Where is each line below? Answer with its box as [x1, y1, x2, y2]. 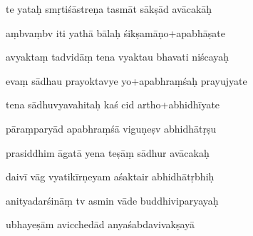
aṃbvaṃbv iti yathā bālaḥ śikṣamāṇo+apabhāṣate [6, 25, 225, 40]
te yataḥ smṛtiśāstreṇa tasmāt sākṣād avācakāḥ [6, 1, 212, 16]
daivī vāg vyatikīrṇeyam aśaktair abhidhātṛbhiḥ [6, 169, 215, 184]
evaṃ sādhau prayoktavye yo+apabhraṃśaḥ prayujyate [6, 73, 247, 88]
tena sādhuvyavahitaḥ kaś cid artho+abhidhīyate [6, 97, 220, 112]
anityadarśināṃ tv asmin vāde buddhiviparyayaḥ [6, 193, 219, 207]
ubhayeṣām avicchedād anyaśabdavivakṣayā [6, 217, 195, 232]
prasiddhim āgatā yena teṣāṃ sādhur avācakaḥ [6, 145, 210, 160]
